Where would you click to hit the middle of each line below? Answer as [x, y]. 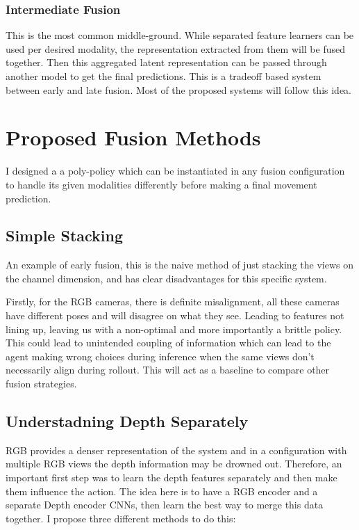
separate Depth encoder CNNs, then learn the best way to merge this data [165, 505]
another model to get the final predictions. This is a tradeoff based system [164, 76]
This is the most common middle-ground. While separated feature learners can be [180, 35]
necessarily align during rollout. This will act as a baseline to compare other [168, 370]
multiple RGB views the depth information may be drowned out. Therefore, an [174, 464]
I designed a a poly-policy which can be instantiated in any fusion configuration [175, 171]
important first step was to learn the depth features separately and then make [172, 477]
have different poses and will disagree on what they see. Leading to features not [175, 315]
